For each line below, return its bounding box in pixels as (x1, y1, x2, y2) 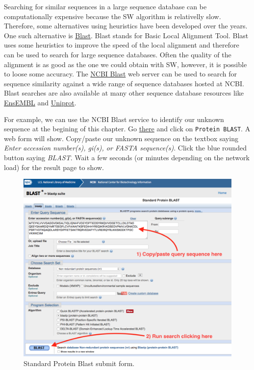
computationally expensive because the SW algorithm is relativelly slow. (4, 11, 221, 21)
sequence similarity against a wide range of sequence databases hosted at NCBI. (4, 78, 244, 88)
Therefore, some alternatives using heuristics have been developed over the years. (4, 21, 248, 31)
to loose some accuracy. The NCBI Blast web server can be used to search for (4, 69, 237, 79)
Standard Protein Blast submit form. (24, 358, 135, 368)
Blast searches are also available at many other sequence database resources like (4, 88, 244, 98)
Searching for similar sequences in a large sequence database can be (4, 1, 207, 11)
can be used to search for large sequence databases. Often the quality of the (4, 49, 231, 59)
